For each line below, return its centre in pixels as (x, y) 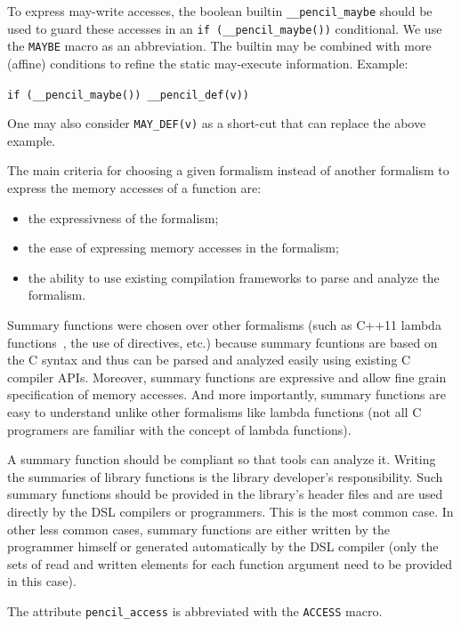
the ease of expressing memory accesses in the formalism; (183, 248)
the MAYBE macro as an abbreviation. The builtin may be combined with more (219, 46)
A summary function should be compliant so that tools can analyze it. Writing (222, 459)
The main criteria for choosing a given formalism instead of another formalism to (228, 170)
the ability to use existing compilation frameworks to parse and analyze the (234, 277)
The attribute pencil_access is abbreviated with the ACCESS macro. (195, 610)
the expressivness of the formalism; (123, 217)
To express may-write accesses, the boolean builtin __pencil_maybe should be (220, 11)
